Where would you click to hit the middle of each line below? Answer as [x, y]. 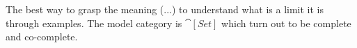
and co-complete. [42, 37]
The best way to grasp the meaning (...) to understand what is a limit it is [165, 9]
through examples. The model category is [94, 23]
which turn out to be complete [286, 23]
